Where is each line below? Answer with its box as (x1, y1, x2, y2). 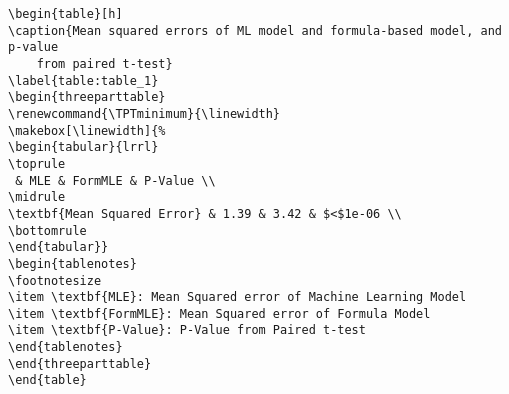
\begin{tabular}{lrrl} (8, 140, 159, 155)
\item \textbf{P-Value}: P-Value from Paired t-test (8, 323, 366, 338)
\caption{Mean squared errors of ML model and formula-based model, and (8, 23, 502, 38)
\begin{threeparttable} (8, 90, 166, 105)
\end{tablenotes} (8, 340, 123, 355)
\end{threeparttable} (8, 356, 152, 371)
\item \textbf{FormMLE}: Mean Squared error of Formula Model (8, 306, 431, 321)
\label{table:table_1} (8, 73, 159, 88)
